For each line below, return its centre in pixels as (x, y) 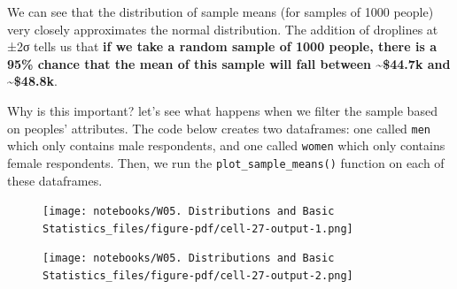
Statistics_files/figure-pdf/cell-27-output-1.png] (198, 228)
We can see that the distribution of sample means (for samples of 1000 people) (221, 11)
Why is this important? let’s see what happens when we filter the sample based (222, 110)
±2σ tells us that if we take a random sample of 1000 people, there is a (222, 46)
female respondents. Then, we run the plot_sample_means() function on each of (226, 162)
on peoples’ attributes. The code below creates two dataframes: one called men (219, 128)
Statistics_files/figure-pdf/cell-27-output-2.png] (198, 276)
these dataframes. (55, 180)
